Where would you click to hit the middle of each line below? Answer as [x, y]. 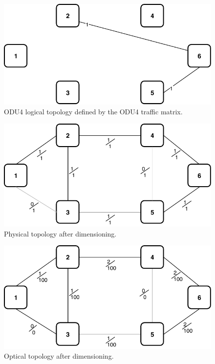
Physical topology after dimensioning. [60, 233]
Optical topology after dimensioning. [59, 355]
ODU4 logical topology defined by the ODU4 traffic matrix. [93, 111]
